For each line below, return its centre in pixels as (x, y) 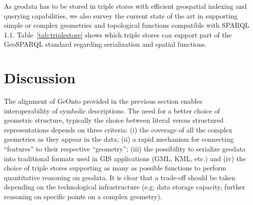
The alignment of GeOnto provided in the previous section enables (103, 101)
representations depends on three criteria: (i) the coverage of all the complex (118, 129)
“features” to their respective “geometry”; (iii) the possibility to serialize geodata (125, 149)
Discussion (40, 78)
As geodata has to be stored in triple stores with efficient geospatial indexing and (125, 6)
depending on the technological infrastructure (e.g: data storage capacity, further (125, 187)
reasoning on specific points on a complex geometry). (83, 196)
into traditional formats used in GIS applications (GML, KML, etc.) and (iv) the (125, 158)
